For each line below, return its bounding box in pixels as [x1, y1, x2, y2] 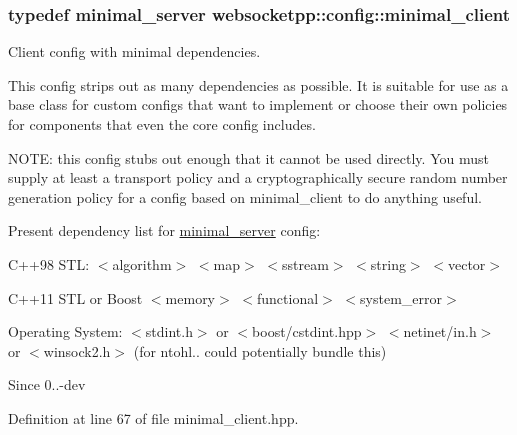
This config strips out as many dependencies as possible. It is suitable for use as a [8, 74, 509, 95]
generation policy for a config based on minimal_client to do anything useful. [8, 186, 482, 207]
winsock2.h [43, 340, 111, 361]
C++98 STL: [8, 253, 90, 274]
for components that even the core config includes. [8, 114, 316, 134]
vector [447, 253, 486, 274]
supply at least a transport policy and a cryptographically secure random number [8, 167, 508, 188]
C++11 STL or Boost [8, 287, 143, 308]
